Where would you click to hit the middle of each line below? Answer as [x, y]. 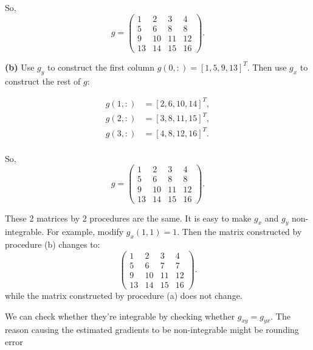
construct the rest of [43, 81]
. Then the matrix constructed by [239, 232]
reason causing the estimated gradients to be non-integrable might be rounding [152, 330]
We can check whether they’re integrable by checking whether [120, 316]
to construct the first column [101, 67]
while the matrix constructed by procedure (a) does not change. [124, 295]
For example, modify [85, 232]
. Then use [267, 67]
